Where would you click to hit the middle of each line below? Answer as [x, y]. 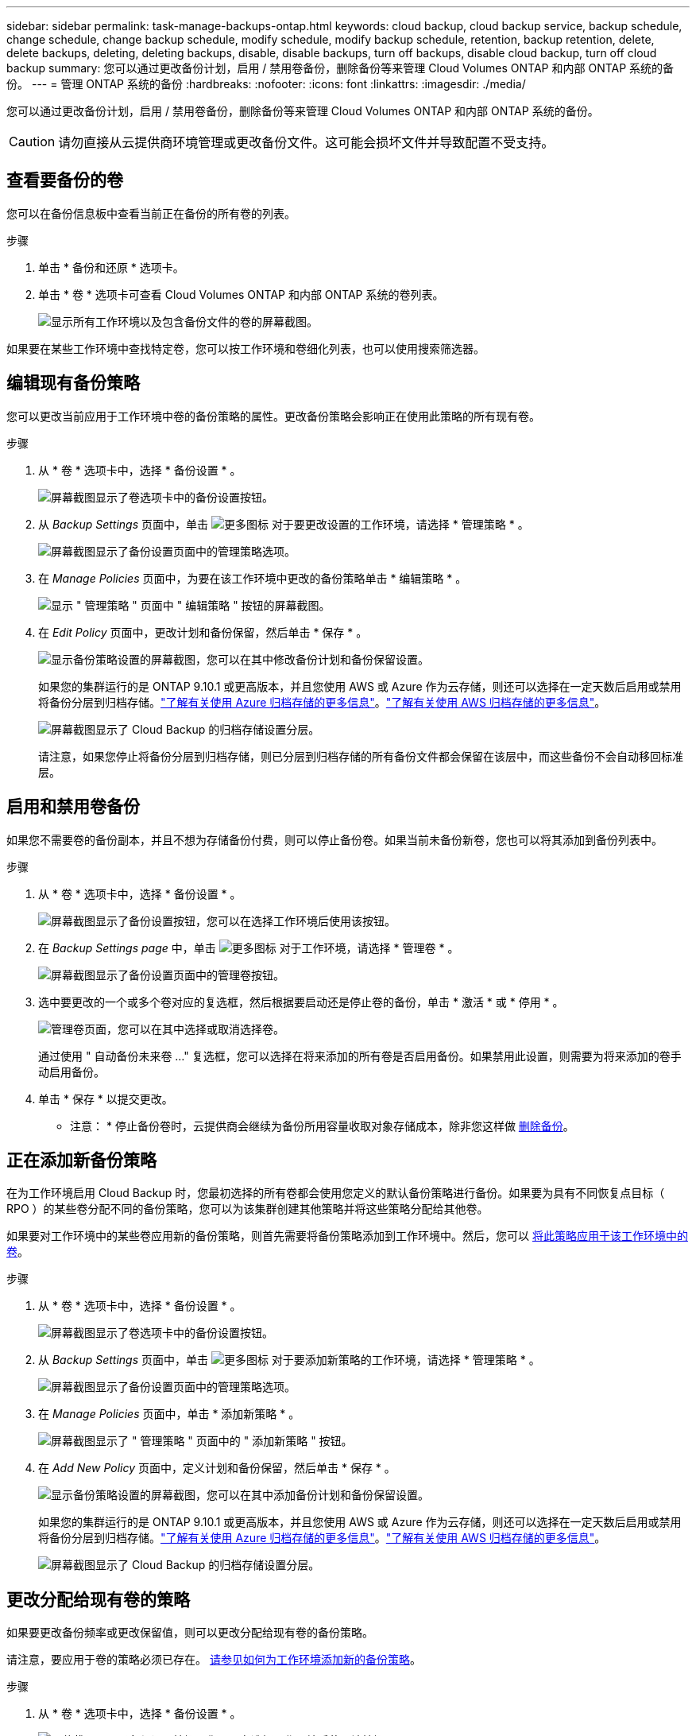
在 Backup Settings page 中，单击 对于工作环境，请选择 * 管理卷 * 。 [249, 947]
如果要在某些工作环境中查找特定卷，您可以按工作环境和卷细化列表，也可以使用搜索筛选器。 [246, 348]
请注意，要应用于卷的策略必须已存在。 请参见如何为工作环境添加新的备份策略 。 [214, 1660]
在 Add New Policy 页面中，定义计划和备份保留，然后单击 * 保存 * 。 [217, 1468]
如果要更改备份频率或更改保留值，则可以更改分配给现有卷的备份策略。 [190, 1633]
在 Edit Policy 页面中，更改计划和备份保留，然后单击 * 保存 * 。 [203, 632]
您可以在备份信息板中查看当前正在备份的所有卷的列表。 [151, 213]
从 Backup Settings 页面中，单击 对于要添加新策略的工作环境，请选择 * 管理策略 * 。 [289, 1360]
